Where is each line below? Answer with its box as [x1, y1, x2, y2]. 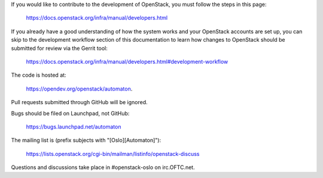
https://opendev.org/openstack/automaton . [26, 85, 133, 92]
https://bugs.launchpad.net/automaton [26, 123, 121, 130]
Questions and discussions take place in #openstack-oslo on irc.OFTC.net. [11, 164, 195, 171]
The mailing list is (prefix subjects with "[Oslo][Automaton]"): [11, 137, 161, 144]
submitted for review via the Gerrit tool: [11, 45, 108, 52]
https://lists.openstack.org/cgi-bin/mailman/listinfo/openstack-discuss [26, 150, 200, 157]
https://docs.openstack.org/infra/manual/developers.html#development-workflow [26, 58, 228, 65]
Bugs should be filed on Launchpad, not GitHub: [11, 110, 130, 117]
